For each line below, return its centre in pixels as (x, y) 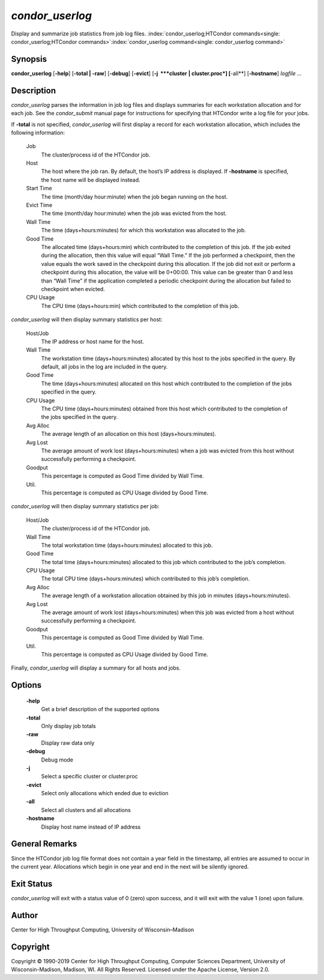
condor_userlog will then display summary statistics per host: (87, 320)
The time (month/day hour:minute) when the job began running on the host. (134, 197)
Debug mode (57, 760)
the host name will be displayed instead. (91, 179)
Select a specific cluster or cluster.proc (89, 777)
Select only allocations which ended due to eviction (105, 793)
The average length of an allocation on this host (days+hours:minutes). (129, 434)
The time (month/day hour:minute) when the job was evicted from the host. (134, 214)
